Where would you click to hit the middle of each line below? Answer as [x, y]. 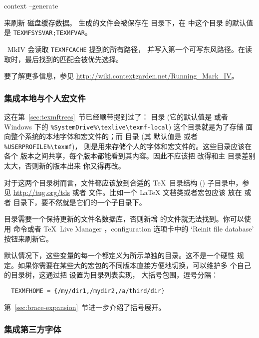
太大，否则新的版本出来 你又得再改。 [65, 165]
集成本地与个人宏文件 [45, 98]
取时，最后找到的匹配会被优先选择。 [63, 59]
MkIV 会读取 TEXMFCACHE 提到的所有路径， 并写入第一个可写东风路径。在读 [130, 49]
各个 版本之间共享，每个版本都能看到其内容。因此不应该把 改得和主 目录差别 [130, 156]
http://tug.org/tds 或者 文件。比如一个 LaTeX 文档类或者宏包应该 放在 [128, 192]
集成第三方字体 [33, 329]
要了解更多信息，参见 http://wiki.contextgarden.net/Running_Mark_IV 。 [121, 76]
